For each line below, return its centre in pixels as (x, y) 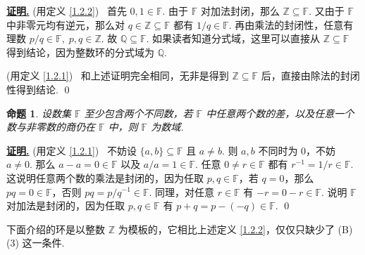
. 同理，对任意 (182, 191)
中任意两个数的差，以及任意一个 (280, 113)
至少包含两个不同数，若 (138, 113)
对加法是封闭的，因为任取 (66, 205)
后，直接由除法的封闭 (310, 76)
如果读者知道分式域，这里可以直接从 (236, 38)
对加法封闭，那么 (240, 11)
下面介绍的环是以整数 (56, 229)
